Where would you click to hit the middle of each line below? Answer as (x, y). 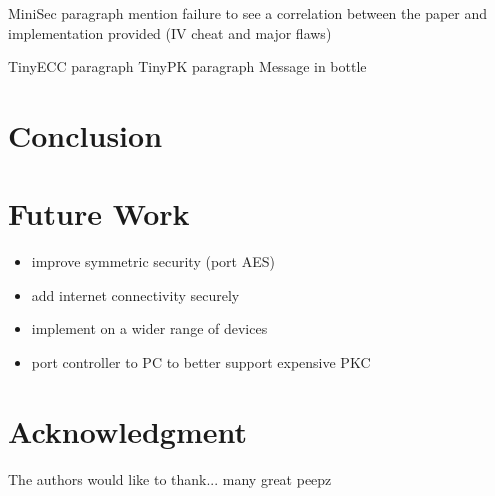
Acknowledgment (127, 430)
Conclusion (85, 134)
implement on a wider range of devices (149, 328)
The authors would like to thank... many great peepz (170, 478)
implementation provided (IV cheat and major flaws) (170, 32)
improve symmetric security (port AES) (153, 261)
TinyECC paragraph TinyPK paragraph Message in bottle (187, 66)
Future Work (99, 213)
